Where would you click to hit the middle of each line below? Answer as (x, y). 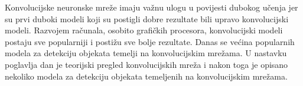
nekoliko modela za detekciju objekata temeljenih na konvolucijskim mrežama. (146, 76)
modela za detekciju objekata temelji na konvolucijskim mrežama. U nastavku (146, 53)
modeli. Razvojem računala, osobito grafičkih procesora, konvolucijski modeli (144, 30)
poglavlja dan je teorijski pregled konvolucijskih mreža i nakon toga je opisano (146, 64)
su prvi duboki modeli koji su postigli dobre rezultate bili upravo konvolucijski (147, 18)
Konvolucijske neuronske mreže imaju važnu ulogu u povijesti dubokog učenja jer (151, 7)
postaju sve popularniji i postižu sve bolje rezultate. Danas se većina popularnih (150, 41)
